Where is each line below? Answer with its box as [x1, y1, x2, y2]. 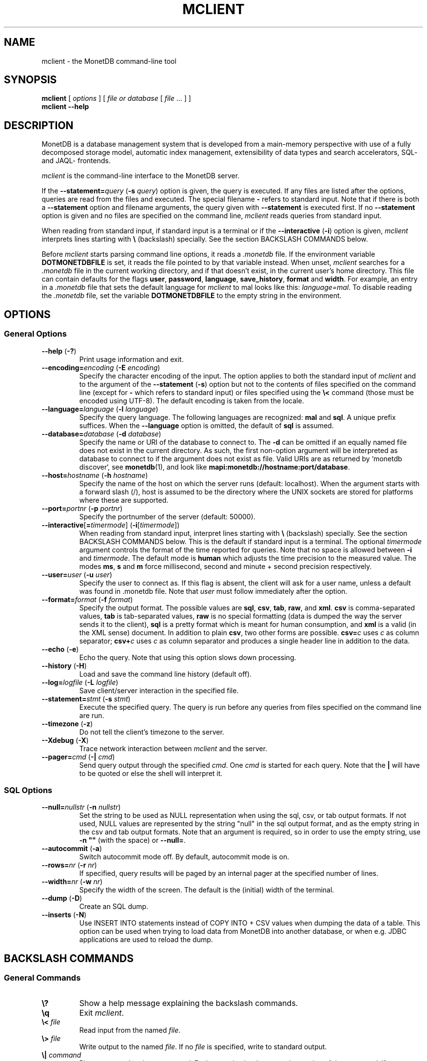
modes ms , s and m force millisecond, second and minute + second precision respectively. [79, 562, 372, 570]
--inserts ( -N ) [41, 910, 87, 919]
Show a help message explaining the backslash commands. [79, 998, 298, 1008]
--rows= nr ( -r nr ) [41, 861, 97, 870]
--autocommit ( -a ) [41, 844, 102, 853]
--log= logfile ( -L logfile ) [41, 678, 118, 686]
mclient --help [41, 102, 89, 111]
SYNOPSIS [4, 74, 57, 86]
